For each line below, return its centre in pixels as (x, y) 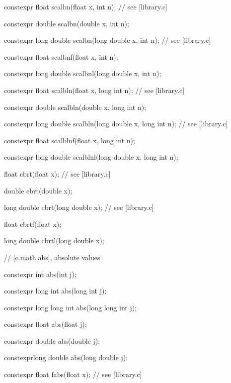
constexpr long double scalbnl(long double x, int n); (83, 73)
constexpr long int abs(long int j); (55, 291)
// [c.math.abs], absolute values (52, 257)
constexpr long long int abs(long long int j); (71, 307)
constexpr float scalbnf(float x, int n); (61, 56)
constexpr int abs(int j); (40, 274)
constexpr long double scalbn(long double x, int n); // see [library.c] (108, 40)
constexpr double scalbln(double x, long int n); (75, 107)
